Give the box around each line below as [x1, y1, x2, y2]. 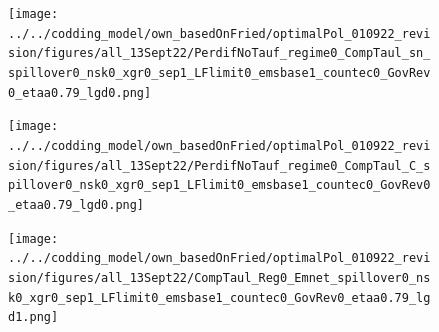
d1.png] [8, 310, 59, 325]
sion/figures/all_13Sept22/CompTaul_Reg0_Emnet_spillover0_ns [8, 270, 431, 285]
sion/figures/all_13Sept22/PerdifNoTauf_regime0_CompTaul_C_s [8, 158, 431, 173]
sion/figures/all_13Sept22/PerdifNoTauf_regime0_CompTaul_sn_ [8, 46, 431, 61]
